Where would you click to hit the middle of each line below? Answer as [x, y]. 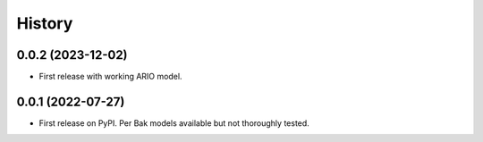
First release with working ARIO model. [110, 77]
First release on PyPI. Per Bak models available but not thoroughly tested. [174, 123]
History [45, 23]
